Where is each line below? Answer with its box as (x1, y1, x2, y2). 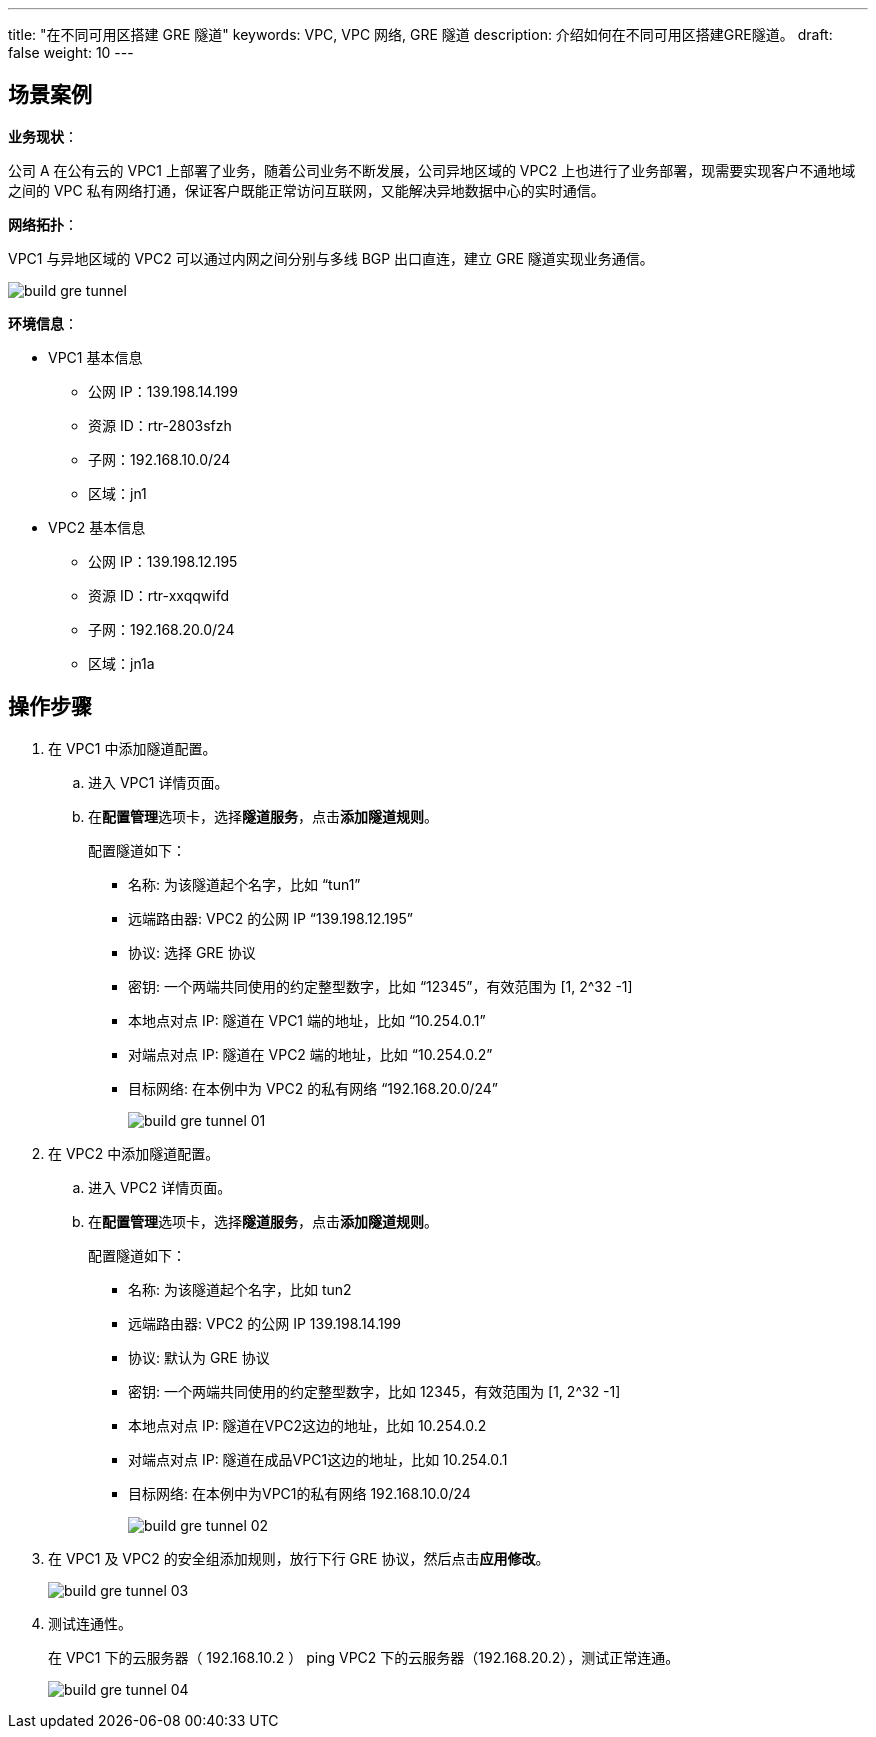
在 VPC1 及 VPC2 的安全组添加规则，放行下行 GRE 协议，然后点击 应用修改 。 (48, 1549, 550, 1567)
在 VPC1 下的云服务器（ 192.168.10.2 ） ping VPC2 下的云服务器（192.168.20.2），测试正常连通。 (48, 1648, 680, 1666)
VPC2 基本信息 (48, 518, 146, 536)
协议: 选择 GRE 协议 (128, 943, 256, 961)
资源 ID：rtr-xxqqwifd (88, 586, 230, 604)
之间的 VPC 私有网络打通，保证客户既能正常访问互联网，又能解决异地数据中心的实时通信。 (8, 181, 605, 199)
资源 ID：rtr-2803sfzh (88, 416, 232, 434)
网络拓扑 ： (8, 215, 78, 233)
